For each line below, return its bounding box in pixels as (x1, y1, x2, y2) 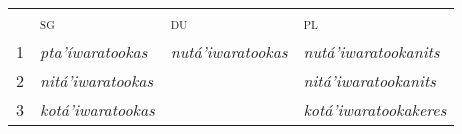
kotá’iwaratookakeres (303, 98, 447, 121)
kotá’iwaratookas (40, 98, 155, 121)
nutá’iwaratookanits (303, 40, 440, 63)
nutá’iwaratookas (170, 40, 288, 63)
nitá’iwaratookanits (303, 69, 436, 92)
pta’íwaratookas (40, 40, 148, 63)
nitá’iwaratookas (40, 69, 154, 92)
